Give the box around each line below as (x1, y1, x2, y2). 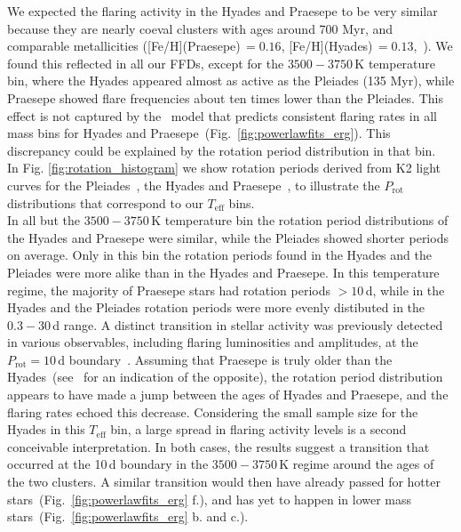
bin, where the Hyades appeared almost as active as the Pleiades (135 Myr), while (7, 71, 455, 90)
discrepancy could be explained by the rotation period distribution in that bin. (7, 141, 436, 159)
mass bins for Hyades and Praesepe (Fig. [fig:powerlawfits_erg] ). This (7, 124, 391, 142)
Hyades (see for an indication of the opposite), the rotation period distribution (7, 367, 443, 386)
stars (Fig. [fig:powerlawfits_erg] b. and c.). (7, 507, 249, 526)
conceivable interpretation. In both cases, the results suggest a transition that (7, 437, 430, 455)
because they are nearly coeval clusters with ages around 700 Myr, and (7, 19, 393, 37)
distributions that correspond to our (7, 193, 203, 212)
